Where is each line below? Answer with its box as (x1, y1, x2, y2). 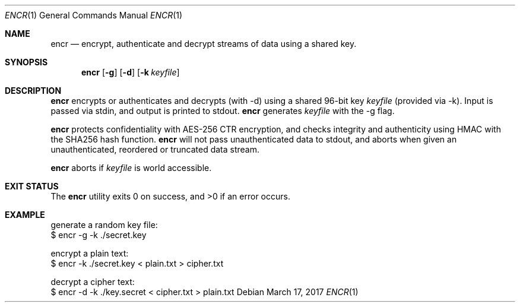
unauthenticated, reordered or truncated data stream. (50, 144, 260, 154)
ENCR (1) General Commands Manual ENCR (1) (5, 10, 183, 20)
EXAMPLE (5, 210, 45, 220)
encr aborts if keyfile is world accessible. (50, 163, 212, 173)
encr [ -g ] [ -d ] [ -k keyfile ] (81, 67, 180, 77)
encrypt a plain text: (50, 248, 129, 258)
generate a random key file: (50, 220, 158, 230)
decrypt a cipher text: (50, 277, 135, 287)
